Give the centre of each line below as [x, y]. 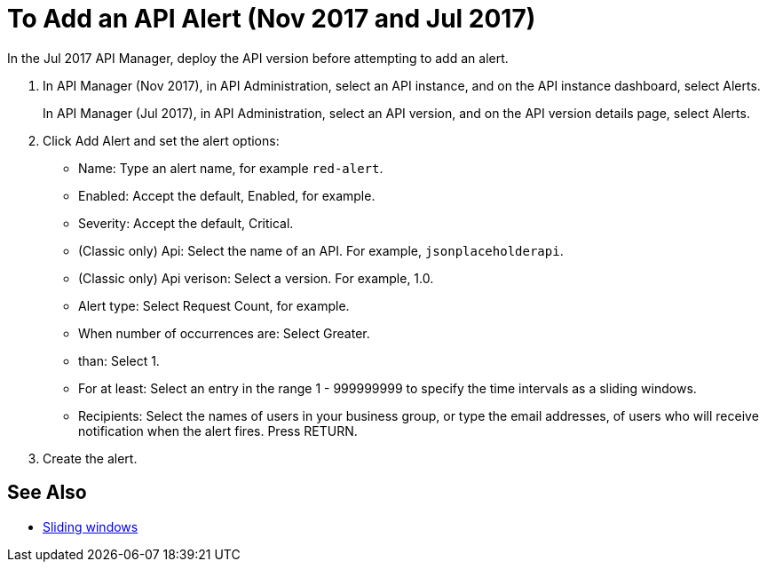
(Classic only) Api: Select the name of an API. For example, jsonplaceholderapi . [321, 250]
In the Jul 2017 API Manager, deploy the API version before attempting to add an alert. [258, 58]
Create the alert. [90, 458]
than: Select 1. [119, 360]
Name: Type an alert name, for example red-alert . [231, 168]
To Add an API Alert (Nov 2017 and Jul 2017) [272, 19]
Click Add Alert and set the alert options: [161, 140]
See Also [47, 493]
